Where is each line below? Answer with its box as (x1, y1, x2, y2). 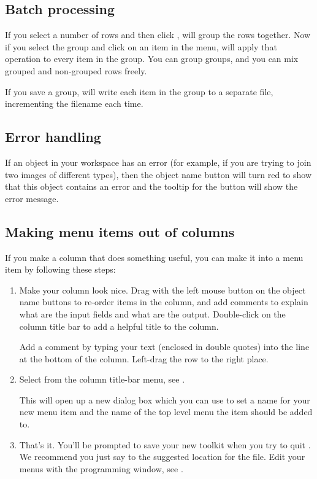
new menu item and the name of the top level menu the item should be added (19, 405, 313, 418)
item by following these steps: (5, 263, 116, 276)
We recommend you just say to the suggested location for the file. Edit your (19, 450, 305, 463)
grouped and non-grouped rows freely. (5, 64, 147, 77)
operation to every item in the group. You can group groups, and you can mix (5, 52, 299, 65)
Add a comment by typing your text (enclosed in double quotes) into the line (19, 340, 310, 353)
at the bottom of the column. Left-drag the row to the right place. (19, 352, 269, 365)
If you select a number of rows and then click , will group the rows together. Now (5, 28, 311, 41)
